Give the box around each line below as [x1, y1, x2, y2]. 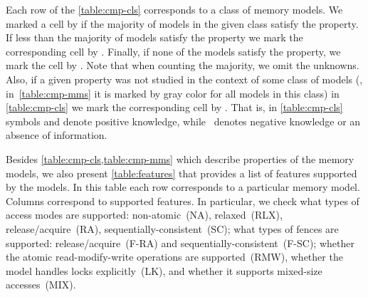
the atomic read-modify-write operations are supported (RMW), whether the [6, 249, 343, 264]
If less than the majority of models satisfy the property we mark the [6, 30, 303, 45]
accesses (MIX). [6, 277, 76, 292]
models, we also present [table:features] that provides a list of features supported [6, 165, 357, 180]
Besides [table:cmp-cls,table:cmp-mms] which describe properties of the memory [6, 151, 354, 166]
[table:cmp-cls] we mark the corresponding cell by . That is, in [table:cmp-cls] [6, 100, 343, 115]
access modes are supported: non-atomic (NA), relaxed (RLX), [6, 207, 283, 222]
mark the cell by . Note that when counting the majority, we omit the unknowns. [6, 58, 359, 73]
